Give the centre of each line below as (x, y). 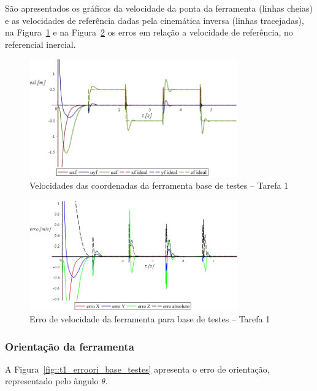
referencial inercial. (40, 44)
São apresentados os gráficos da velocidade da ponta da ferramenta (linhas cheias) (159, 8)
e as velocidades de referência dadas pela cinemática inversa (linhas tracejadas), (155, 20)
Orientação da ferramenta (70, 346)
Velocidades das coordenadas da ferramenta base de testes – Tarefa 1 (159, 185)
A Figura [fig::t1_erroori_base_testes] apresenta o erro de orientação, (137, 369)
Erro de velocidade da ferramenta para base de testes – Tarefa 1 (150, 319)
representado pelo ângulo (52, 381)
